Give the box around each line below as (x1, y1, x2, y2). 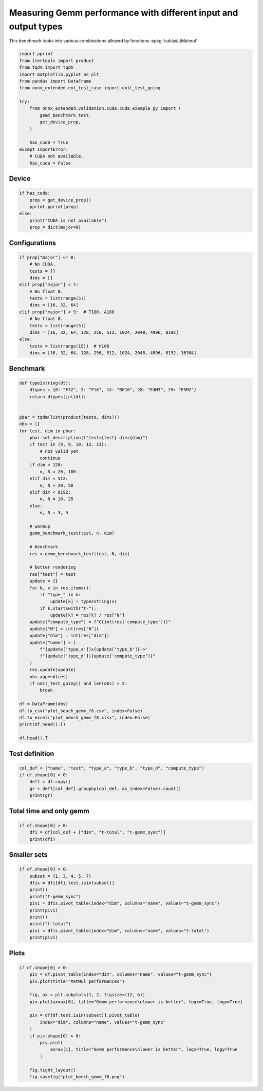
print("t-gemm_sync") (29, 893, 81, 899)
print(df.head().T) (19, 722, 66, 727)
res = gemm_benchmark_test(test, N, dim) (29, 551, 130, 556)
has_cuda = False (29, 160, 71, 166)
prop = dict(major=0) (29, 224, 81, 230)
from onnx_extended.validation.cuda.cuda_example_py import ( (29, 105, 181, 111)
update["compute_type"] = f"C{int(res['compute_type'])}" (29, 619, 171, 625)
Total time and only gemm (9, 807, 90, 815)
